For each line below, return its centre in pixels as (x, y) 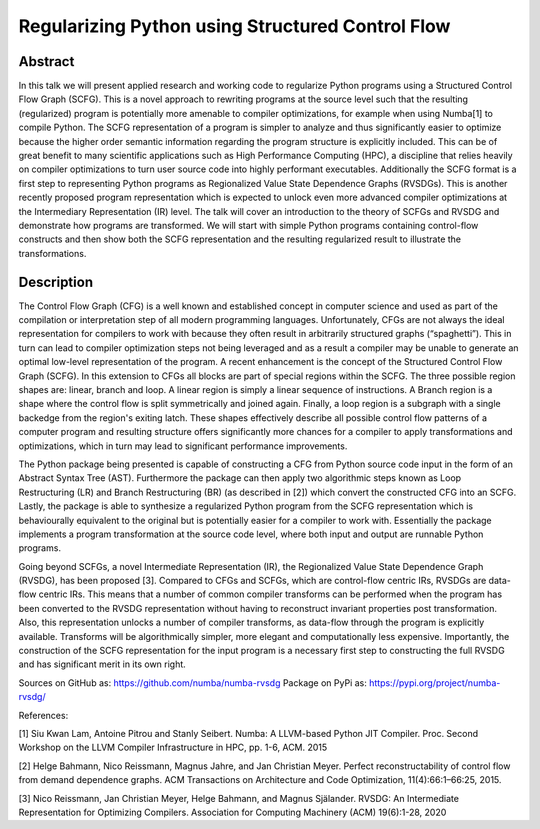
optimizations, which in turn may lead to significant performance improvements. (183, 446)
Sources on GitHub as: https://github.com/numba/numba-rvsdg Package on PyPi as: (192, 682)
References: (43, 715)
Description (56, 281)
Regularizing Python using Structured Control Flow (234, 26)
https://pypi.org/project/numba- (434, 682)
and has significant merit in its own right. (102, 664)
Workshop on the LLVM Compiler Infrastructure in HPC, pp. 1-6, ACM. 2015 (173, 747)
